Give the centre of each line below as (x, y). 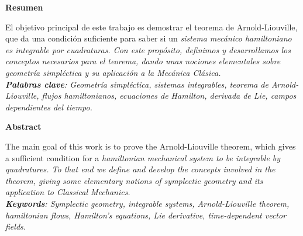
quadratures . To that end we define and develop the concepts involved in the (140, 169)
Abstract (23, 126)
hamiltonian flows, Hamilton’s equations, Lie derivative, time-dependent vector (146, 215)
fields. (16, 226)
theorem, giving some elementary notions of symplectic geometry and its (134, 180)
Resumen (24, 7)
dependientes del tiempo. (49, 107)
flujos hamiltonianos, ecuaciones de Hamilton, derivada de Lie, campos (169, 96)
